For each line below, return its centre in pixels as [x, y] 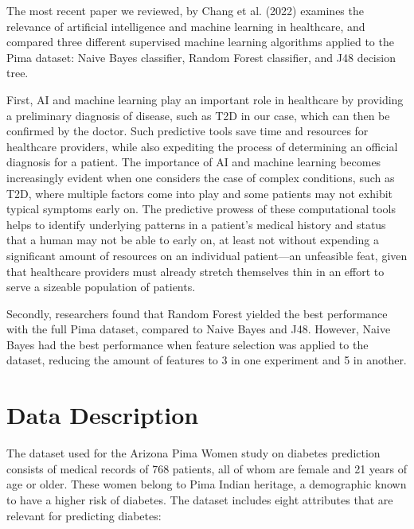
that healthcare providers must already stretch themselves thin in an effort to [195, 271]
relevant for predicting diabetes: [84, 515]
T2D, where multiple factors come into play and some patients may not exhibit [200, 193]
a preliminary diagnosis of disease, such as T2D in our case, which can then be [198, 115]
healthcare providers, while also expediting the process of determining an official [202, 146]
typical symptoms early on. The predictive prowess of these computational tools [201, 209]
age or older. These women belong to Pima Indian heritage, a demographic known [207, 484]
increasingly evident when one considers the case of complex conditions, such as [201, 177]
